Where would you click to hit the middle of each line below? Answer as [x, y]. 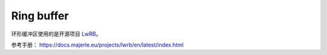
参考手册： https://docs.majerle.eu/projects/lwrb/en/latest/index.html [97, 45]
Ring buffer [40, 16]
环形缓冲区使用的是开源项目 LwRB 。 [56, 34]
